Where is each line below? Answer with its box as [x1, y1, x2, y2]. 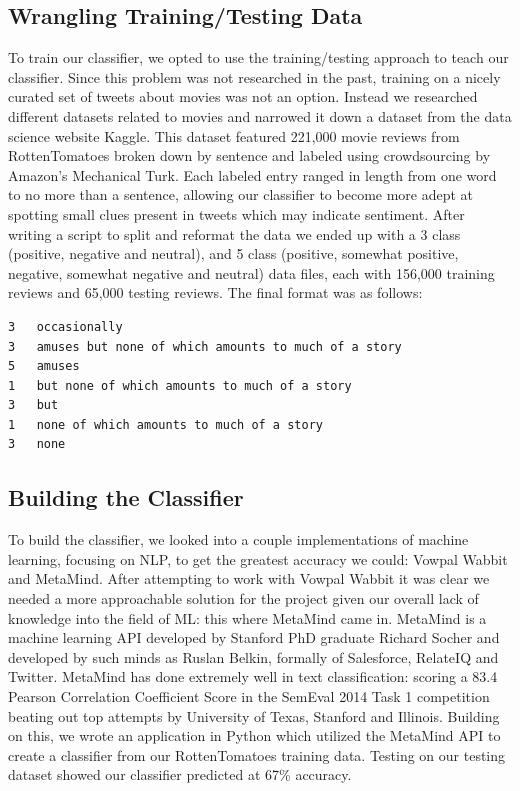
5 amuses [8, 359, 80, 374]
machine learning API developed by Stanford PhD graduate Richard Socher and [8, 627, 500, 648]
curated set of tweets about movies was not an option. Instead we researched [8, 86, 478, 107]
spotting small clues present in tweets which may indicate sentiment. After [8, 203, 465, 224]
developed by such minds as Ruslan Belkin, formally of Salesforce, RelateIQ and [8, 646, 499, 667]
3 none [8, 437, 66, 452]
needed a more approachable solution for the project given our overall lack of [8, 588, 479, 609]
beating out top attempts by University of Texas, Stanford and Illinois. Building [8, 705, 500, 726]
